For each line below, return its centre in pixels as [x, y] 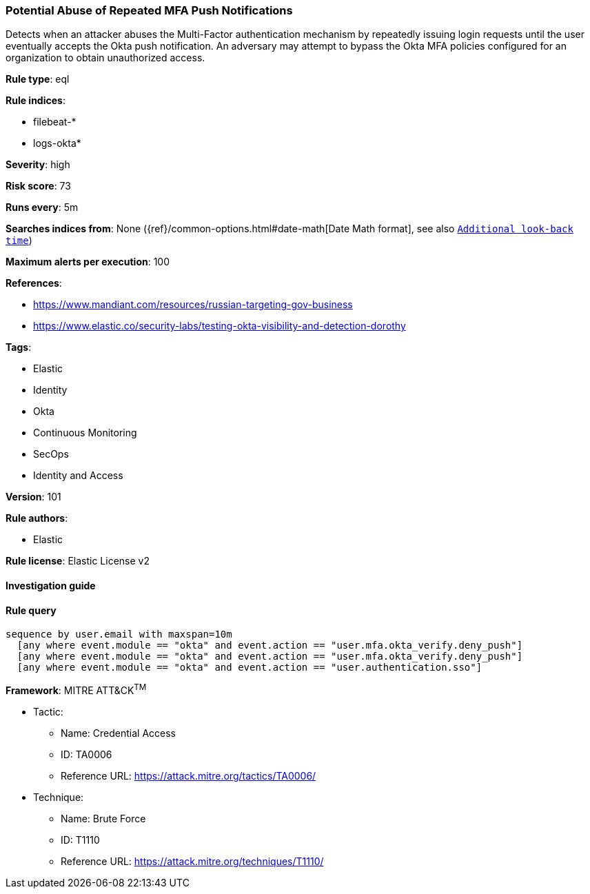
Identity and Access [78, 476]
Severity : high [38, 165]
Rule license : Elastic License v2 [78, 561]
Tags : [19, 347]
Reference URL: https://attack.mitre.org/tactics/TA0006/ [189, 775]
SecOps [51, 454]
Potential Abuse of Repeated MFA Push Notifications [149, 10]
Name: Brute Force [103, 818]
